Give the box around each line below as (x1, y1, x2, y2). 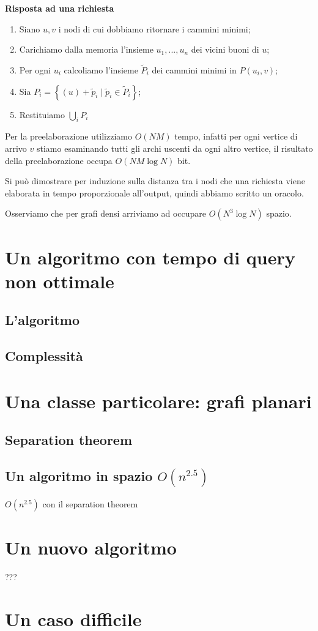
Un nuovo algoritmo (5, 534, 177, 559)
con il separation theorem (42, 497, 138, 510)
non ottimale (5, 268, 114, 293)
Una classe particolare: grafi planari (5, 388, 312, 413)
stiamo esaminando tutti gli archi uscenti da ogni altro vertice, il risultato (36, 141, 313, 154)
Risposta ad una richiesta (5, 2, 114, 14)
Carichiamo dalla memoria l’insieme (19, 43, 153, 56)
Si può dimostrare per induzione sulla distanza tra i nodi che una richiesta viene (5, 174, 305, 187)
